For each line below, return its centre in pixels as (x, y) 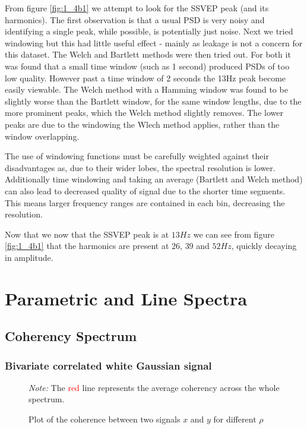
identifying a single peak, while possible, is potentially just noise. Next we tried (149, 31)
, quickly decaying (264, 246)
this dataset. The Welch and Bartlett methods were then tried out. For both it (148, 54)
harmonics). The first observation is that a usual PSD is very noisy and (135, 19)
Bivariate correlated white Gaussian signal (108, 365)
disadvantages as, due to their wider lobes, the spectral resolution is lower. (140, 167)
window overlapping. (42, 136)
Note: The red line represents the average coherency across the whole (154, 387)
